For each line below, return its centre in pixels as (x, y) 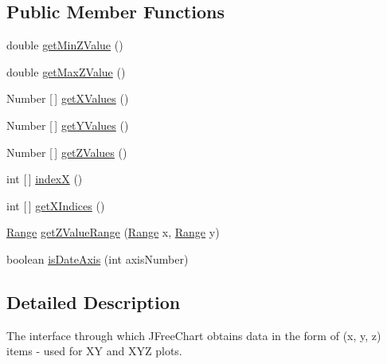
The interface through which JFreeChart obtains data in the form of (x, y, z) (194, 335)
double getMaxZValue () (66, 71)
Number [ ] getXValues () (68, 98)
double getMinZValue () (65, 45)
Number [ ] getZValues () (67, 152)
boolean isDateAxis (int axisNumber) (98, 258)
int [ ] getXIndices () (56, 205)
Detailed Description (94, 301)
